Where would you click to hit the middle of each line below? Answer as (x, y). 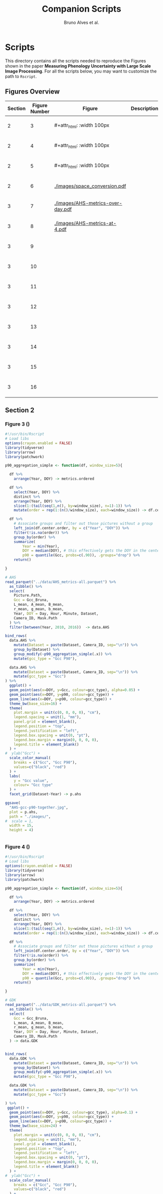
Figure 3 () (17, 424)
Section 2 (20, 410)
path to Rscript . (21, 76)
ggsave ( (13, 803)
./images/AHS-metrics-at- (85, 223)
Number (40, 112)
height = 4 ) (22, 830)
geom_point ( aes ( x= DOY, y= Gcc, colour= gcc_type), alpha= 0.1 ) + (73, 1112)
